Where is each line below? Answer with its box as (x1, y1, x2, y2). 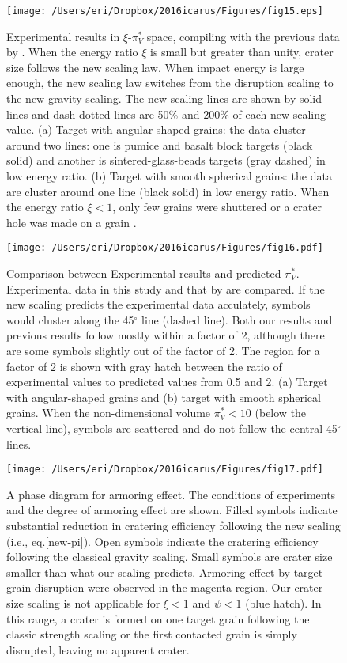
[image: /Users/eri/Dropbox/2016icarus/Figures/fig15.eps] (6, 6, 323, 17)
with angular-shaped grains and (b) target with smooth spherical (6, 388, 321, 405)
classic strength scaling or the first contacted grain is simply (6, 626, 297, 642)
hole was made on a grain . (6, 214, 137, 230)
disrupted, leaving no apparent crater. (6, 641, 190, 657)
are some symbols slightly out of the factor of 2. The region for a (6, 343, 320, 358)
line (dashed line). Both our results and (141, 311, 333, 328)
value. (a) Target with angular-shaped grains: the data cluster (6, 121, 306, 138)
